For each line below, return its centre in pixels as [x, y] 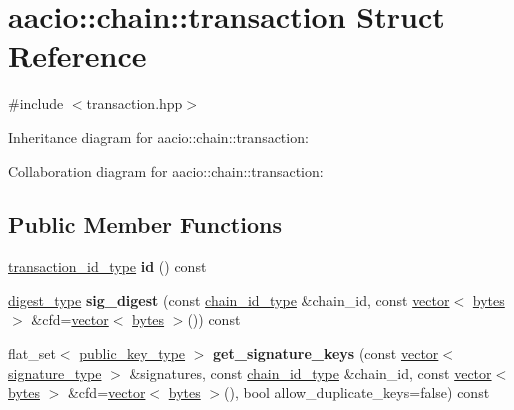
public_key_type [132, 353]
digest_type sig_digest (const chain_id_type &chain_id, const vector [229, 299]
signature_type [55, 372]
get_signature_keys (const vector [326, 353]
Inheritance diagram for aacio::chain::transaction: [158, 136]
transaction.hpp [134, 103]
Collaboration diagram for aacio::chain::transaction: [166, 170]
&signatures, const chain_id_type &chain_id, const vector [310, 372]
